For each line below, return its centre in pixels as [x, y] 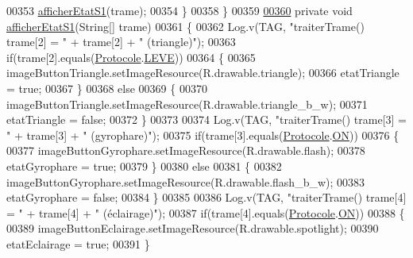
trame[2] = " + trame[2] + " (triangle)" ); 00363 [121, 42]
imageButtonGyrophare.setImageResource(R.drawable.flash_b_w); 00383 [186, 181]
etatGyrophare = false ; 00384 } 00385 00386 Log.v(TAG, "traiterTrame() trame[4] [206, 197]
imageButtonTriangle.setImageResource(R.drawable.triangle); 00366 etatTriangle [203, 73]
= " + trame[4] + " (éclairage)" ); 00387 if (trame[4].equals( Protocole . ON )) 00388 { [206, 212]
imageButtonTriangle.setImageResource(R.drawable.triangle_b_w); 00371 [187, 104]
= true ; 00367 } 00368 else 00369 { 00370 [107, 88]
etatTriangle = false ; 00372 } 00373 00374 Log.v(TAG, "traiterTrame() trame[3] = [206, 119]
